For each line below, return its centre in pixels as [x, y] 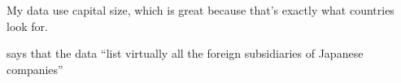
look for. [28, 26]
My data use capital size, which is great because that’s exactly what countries [200, 10]
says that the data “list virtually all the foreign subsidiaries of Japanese [185, 53]
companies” [35, 69]
